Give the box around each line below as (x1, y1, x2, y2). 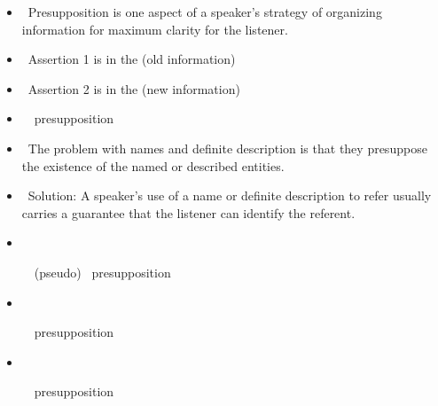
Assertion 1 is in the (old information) (27, 50, 236, 68)
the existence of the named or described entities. (21, 156, 285, 175)
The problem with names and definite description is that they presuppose (27, 138, 427, 157)
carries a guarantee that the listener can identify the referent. (21, 203, 356, 222)
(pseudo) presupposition (34, 262, 171, 281)
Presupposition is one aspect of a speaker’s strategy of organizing (27, 3, 382, 20)
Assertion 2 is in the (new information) (27, 79, 240, 98)
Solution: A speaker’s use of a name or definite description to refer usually (27, 186, 432, 205)
